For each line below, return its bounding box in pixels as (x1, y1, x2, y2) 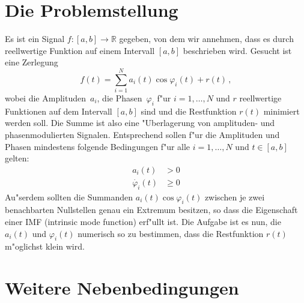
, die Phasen (97, 92, 142, 104)
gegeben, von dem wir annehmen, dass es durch (119, 32, 294, 45)
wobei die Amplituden (5, 92, 86, 104)
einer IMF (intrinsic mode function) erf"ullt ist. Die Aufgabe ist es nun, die (5, 215, 281, 228)
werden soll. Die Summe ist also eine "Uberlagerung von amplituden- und (5, 116, 275, 129)
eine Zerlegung (5, 56, 58, 68)
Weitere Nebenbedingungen (5, 275, 239, 300)
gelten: (5, 152, 29, 164)
